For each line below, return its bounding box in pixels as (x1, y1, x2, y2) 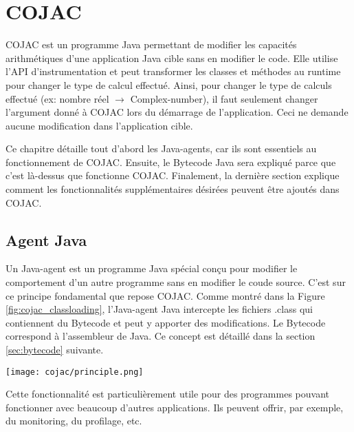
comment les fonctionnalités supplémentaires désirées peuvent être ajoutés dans (5, 182, 340, 196)
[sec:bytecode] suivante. (5, 342, 104, 357)
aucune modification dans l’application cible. (5, 118, 193, 132)
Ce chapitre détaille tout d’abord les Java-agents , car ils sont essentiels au (5, 141, 317, 156)
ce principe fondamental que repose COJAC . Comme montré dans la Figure (5, 288, 325, 302)
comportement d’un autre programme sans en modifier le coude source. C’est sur (5, 275, 346, 289)
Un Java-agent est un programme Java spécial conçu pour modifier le (5, 261, 298, 276)
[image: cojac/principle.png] (5, 367, 144, 377)
